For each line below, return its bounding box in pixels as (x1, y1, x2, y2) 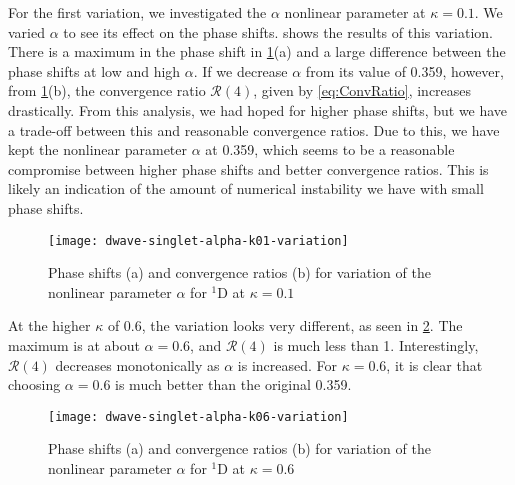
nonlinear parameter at (284, 2, 426, 22)
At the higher (8, 315, 91, 336)
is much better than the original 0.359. (115, 374, 352, 395)
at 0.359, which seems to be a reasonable (205, 139, 455, 160)
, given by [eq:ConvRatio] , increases (253, 80, 472, 101)
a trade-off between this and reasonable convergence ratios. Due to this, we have (8, 119, 500, 140)
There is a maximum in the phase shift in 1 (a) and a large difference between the (8, 41, 506, 62)
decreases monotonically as (55, 354, 220, 375)
